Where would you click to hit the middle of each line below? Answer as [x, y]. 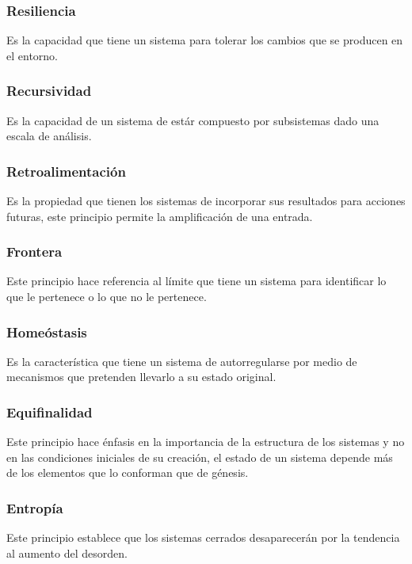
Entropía [35, 507]
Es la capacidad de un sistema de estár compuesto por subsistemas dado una [193, 120]
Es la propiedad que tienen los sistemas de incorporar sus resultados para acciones [206, 201]
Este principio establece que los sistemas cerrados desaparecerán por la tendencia [203, 537]
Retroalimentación [66, 171]
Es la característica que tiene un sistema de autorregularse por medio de [182, 361]
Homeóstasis [47, 332]
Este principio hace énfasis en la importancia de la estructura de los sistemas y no [206, 442]
